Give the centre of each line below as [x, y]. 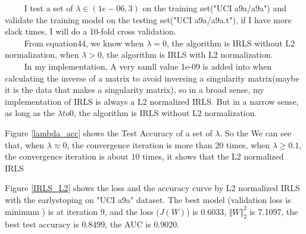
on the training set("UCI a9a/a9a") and [215, 8]
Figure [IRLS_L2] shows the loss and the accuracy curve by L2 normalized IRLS [152, 188]
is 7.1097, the [274, 211]
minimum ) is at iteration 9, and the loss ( [82, 211]
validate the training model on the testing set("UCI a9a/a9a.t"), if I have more [148, 19]
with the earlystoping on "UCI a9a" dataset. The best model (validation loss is [148, 199]
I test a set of [49, 8]
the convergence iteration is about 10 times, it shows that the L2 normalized [144, 156]
